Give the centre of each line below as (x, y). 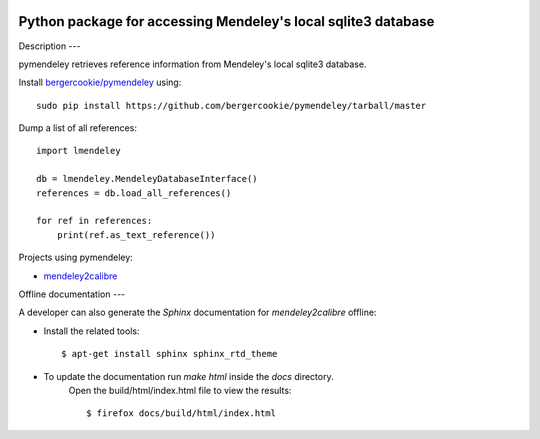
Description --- (49, 46)
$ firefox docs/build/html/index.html (181, 413)
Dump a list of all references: (77, 128)
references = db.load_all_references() (134, 193)
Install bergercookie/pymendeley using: (100, 82)
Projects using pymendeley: (76, 257)
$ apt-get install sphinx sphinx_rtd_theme (169, 354)
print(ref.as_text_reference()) (136, 234)
